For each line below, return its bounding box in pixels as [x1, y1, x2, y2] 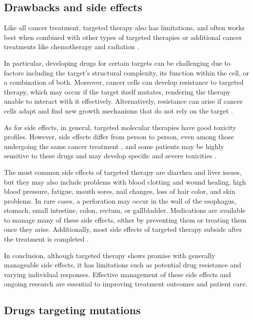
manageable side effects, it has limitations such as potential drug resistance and [4, 260, 241, 270]
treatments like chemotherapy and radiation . [4, 41, 139, 52]
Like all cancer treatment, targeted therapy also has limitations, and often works [4, 22, 245, 33]
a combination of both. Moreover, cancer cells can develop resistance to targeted [4, 77, 244, 87]
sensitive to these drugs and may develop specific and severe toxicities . [4, 151, 216, 161]
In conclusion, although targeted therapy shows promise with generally [4, 250, 215, 260]
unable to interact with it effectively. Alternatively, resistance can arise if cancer [4, 96, 243, 106]
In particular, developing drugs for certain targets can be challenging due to [4, 57, 231, 68]
